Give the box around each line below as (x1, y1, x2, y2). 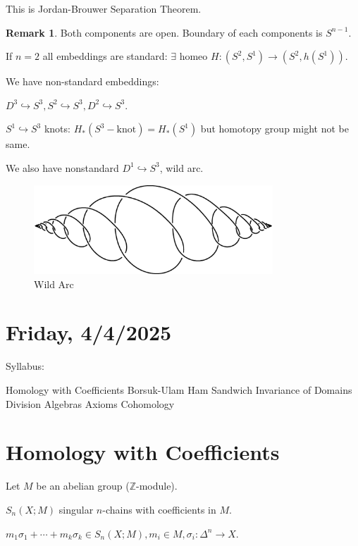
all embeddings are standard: (42, 49, 168, 63)
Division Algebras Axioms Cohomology (6, 396, 175, 411)
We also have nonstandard (6, 160, 119, 175)
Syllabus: (6, 359, 44, 373)
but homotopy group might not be (200, 121, 349, 136)
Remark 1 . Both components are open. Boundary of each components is (6, 25, 323, 39)
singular (58, 502, 94, 516)
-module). (135, 478, 178, 493)
